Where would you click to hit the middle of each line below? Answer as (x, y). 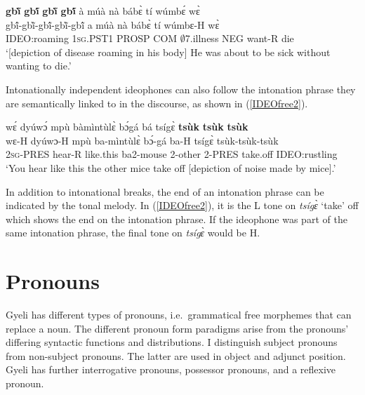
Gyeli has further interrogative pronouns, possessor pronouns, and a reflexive (171, 369)
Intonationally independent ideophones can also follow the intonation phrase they (181, 89)
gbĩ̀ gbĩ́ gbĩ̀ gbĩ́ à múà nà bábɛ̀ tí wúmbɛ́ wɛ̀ (103, 11)
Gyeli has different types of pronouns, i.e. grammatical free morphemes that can (179, 315)
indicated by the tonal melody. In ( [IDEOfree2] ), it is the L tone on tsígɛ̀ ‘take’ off (182, 205)
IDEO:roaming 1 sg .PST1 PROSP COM (92, 38)
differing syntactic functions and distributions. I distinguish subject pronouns (172, 342)
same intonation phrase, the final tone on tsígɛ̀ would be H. (133, 233)
